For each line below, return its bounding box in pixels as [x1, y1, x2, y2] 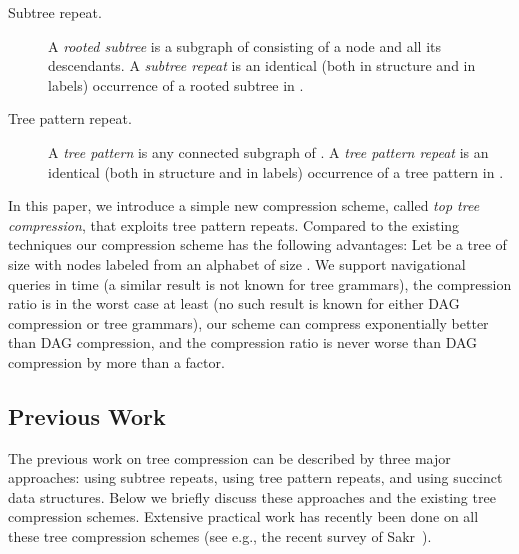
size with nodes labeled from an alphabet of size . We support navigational [8, 253, 466, 274]
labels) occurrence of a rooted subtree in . [48, 74, 304, 95]
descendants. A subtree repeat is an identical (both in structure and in [48, 55, 476, 76]
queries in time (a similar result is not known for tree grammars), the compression [8, 273, 512, 294]
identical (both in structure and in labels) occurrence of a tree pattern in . [48, 161, 504, 182]
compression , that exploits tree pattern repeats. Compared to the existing [8, 214, 460, 235]
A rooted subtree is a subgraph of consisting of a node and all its [48, 35, 442, 56]
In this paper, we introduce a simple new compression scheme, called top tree [8, 195, 480, 216]
